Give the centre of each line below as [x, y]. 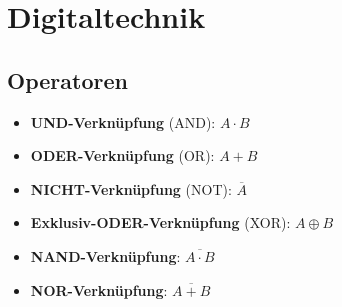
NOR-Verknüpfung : [99, 289]
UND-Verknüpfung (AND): [123, 121]
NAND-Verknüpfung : [105, 255]
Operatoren [67, 79]
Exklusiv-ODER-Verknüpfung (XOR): [160, 222]
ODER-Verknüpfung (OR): [122, 155]
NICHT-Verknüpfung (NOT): [131, 188]
